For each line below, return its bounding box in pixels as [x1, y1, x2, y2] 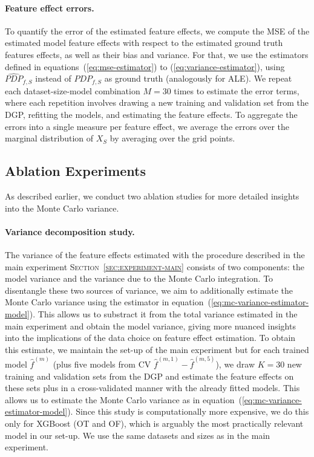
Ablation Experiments [5, 161, 146, 180]
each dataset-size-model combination [5, 84, 140, 97]
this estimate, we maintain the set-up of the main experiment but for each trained [5, 343, 309, 355]
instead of [35, 72, 71, 85]
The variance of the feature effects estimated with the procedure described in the [5, 248, 305, 261]
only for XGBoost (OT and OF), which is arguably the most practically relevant [5, 416, 304, 429]
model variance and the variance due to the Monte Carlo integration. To [5, 272, 273, 285]
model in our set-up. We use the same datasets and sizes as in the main [5, 429, 270, 441]
